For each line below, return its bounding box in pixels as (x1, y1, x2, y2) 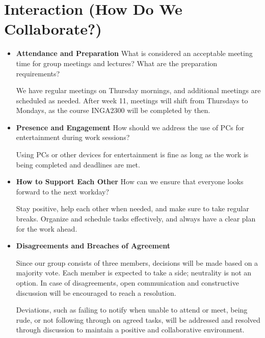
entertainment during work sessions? (16, 132, 130, 143)
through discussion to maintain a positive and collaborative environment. (16, 324, 245, 335)
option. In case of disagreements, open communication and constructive (16, 277, 239, 288)
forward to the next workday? (16, 186, 109, 196)
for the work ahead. (16, 223, 77, 234)
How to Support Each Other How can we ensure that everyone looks (16, 176, 244, 187)
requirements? (16, 68, 60, 78)
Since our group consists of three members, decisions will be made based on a (16, 257, 258, 268)
